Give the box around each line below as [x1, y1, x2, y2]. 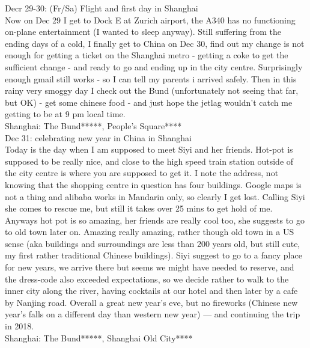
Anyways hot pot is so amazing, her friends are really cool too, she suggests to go [5, 213, 305, 226]
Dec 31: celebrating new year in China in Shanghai [5, 131, 192, 144]
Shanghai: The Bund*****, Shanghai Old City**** [5, 331, 193, 344]
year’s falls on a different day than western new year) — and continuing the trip [5, 308, 300, 320]
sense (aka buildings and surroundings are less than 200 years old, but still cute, [5, 237, 300, 249]
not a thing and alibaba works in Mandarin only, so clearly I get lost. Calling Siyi [5, 190, 305, 203]
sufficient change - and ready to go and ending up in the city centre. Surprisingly [5, 60, 303, 73]
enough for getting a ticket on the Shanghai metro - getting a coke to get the [5, 49, 288, 61]
